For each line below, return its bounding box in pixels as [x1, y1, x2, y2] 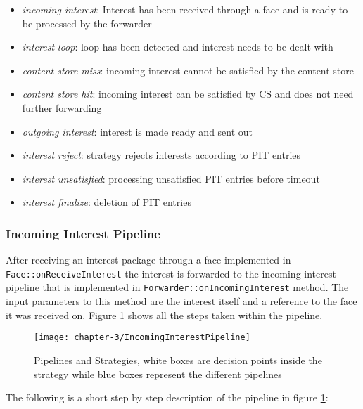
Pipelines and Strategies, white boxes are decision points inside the [34, 352, 322, 367]
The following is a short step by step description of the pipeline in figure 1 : [6, 390, 329, 405]
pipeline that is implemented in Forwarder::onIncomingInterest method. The [6, 280, 349, 294]
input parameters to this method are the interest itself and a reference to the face [6, 294, 357, 309]
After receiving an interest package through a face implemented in [6, 252, 291, 267]
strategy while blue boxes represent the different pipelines [34, 366, 282, 381]
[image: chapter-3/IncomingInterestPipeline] [34, 332, 250, 343]
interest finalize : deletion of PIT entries [22, 195, 191, 209]
